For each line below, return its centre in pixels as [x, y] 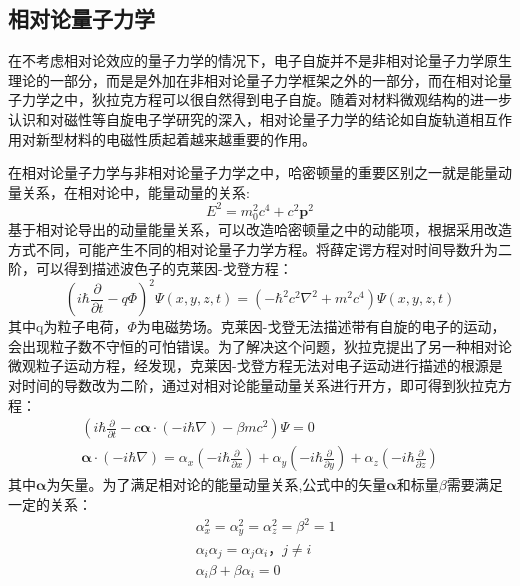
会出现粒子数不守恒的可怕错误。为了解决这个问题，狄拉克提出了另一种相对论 [260, 345]
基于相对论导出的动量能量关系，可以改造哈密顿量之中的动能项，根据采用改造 [260, 229]
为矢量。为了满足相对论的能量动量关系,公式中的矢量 [216, 484]
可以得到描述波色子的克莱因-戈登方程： [164, 268]
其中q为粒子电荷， [68, 326]
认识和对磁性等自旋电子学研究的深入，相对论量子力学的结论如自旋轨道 [239, 118]
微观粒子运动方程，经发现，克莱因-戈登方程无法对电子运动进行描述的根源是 [255, 365]
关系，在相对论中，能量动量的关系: [135, 191]
